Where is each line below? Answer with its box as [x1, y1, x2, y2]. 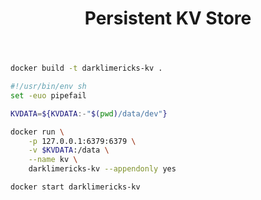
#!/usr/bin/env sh [10, 82, 87, 92]
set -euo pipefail [10, 90, 87, 101]
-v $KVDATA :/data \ [28, 145, 110, 156]
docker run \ [10, 127, 65, 137]
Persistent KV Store [84, 7, 252, 30]
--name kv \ [28, 155, 78, 165]
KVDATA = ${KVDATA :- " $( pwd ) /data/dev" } [10, 108, 168, 119]
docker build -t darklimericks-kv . [10, 63, 163, 74]
